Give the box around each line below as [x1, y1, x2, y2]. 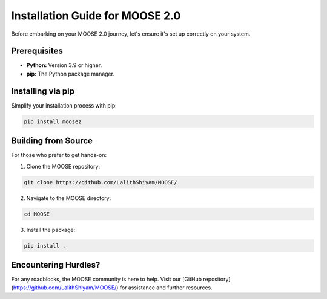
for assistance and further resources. [119, 284, 213, 291]
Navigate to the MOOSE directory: [26, 194, 111, 202]
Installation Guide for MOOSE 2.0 [11, 9, 181, 22]
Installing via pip [11, 86, 75, 96]
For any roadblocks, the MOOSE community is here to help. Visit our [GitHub [11, 275, 202, 283]
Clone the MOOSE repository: [26, 162, 100, 170]
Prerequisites [11, 46, 63, 56]
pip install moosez [24, 118, 82, 125]
